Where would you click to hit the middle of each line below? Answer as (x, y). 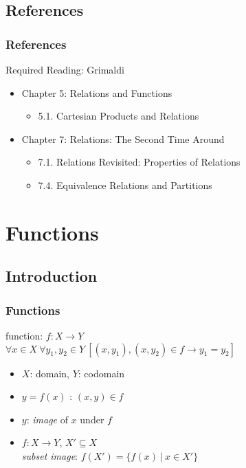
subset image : (49, 455)
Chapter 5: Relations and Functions (97, 92)
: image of (47, 419)
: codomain (101, 373)
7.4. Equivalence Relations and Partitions (125, 185)
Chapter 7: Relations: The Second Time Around (123, 138)
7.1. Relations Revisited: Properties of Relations (139, 162)
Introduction (52, 276)
